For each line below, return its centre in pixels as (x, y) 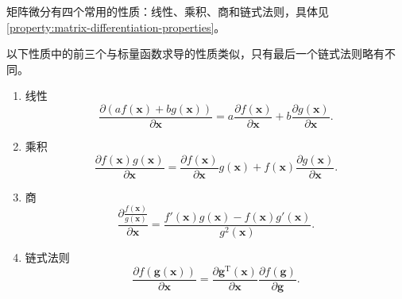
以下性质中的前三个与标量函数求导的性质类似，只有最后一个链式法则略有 (195, 54)
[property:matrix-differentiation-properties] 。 (116, 27)
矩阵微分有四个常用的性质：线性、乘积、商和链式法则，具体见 (168, 11)
